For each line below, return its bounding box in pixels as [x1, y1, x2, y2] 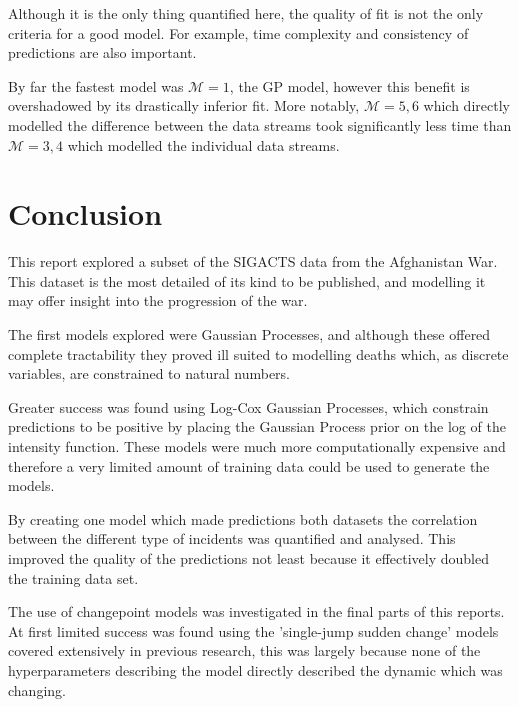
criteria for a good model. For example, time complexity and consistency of [8, 22, 469, 43]
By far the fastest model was [8, 75, 184, 96]
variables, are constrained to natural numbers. [8, 363, 291, 384]
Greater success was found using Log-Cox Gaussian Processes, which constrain [8, 396, 489, 417]
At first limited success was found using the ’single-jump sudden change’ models [8, 620, 499, 641]
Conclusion [8, 193, 163, 234]
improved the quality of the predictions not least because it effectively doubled [8, 548, 489, 568]
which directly [423, 95, 510, 116]
